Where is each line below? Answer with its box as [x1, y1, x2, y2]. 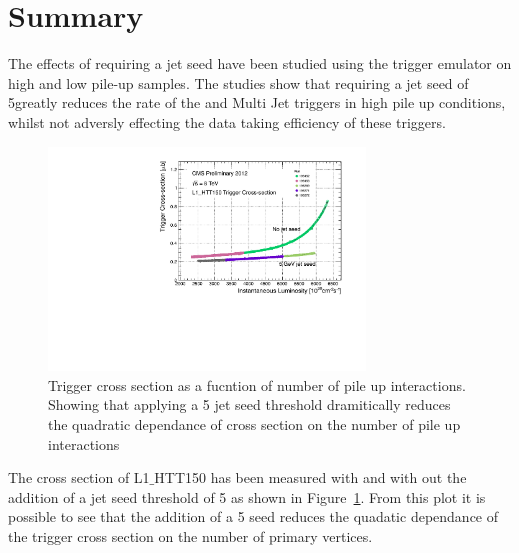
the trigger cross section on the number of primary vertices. [8, 525, 373, 546]
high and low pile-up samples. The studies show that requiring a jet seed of [8, 72, 469, 93]
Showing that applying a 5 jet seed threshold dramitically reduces [48, 394, 451, 415]
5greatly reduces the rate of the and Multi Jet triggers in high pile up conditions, [8, 92, 506, 113]
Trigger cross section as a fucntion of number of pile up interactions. [48, 374, 466, 395]
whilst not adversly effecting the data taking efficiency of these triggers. [8, 111, 446, 132]
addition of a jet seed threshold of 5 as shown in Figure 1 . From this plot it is [8, 486, 486, 507]
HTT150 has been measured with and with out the [154, 467, 467, 488]
